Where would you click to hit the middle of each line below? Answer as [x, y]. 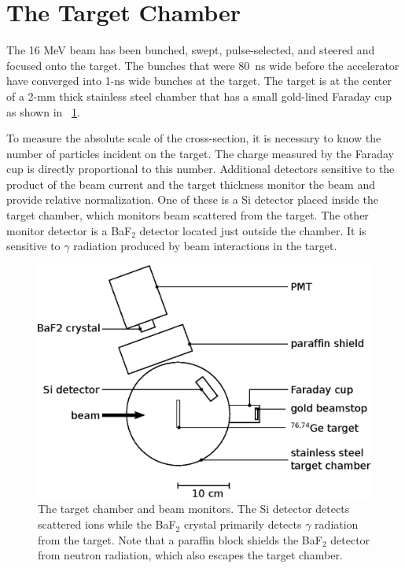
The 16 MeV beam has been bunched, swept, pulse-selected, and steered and [191, 50]
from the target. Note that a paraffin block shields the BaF [180, 539]
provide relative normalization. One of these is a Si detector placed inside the [192, 199]
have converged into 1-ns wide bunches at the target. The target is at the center [199, 81]
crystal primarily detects [243, 524]
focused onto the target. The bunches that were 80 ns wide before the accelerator [203, 65]
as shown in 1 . [43, 111]
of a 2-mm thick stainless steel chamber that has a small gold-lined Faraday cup [199, 96]
